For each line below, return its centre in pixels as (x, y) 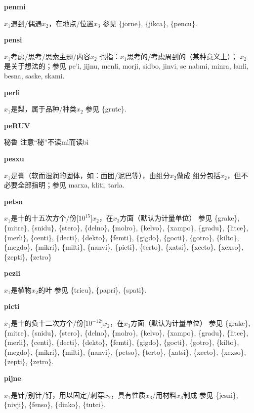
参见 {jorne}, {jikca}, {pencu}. (150, 23)
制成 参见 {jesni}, (211, 394)
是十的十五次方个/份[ (44, 218)
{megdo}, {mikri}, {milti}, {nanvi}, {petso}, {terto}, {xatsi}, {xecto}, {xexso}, (125, 352)
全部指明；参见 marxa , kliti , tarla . (71, 185)
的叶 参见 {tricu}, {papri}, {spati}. (92, 289)
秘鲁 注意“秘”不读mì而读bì (46, 142)
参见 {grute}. (106, 109)
